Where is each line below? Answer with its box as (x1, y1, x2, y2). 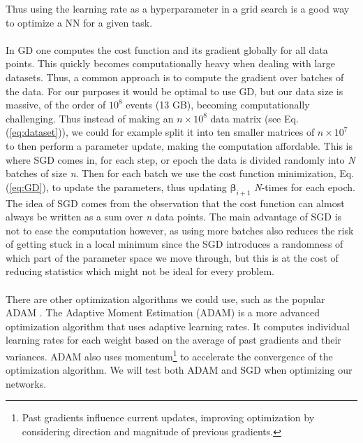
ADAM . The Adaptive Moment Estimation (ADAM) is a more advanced (6, 305, 320, 320)
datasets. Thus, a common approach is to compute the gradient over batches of (6, 69, 344, 84)
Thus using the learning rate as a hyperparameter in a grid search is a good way (6, 1, 350, 15)
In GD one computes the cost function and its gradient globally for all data (6, 42, 328, 57)
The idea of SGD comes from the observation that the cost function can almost (6, 195, 345, 210)
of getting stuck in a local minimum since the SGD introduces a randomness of (6, 237, 343, 251)
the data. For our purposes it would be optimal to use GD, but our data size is (6, 83, 343, 98)
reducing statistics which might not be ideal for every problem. (6, 264, 274, 279)
